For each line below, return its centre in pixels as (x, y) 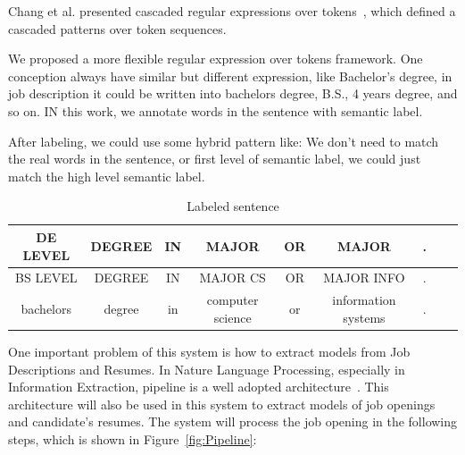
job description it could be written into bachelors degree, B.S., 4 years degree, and (233, 93)
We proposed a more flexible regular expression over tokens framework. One (216, 59)
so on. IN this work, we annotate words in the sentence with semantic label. (216, 110)
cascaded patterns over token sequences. (117, 28)
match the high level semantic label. (107, 176)
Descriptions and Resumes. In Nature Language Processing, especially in (207, 369)
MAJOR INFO (364, 278)
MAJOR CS (232, 278)
